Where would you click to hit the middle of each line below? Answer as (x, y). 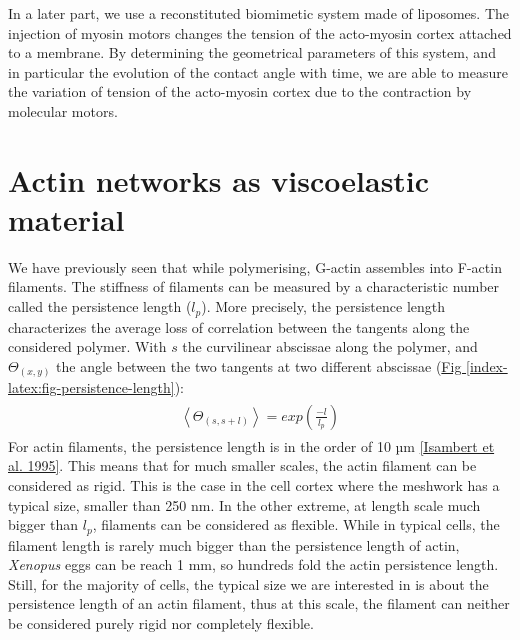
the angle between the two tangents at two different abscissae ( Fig (259, 365)
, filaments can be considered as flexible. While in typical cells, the (296, 524)
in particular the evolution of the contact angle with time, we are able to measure (258, 71)
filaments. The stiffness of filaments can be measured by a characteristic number (254, 286)
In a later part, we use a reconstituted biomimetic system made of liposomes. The (259, 13)
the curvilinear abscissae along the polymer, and (330, 346)
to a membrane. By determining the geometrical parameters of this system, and (252, 52)
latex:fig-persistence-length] (91, 387)
